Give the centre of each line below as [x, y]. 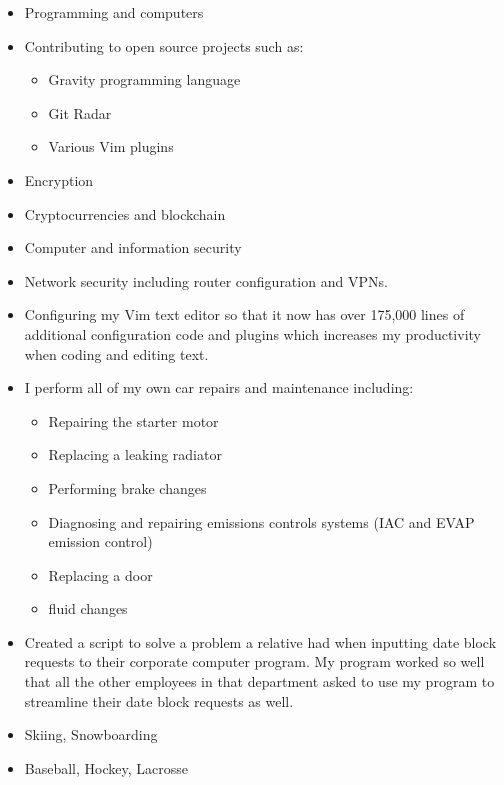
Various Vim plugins [111, 146]
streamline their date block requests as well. [159, 700]
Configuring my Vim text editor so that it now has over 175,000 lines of [244, 314]
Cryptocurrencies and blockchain [125, 213]
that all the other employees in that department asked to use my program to [259, 681]
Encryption [59, 179]
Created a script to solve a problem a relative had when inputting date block [260, 641]
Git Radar [80, 112]
